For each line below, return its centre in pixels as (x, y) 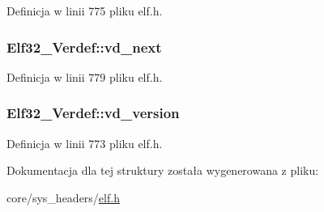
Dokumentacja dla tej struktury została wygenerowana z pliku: (163, 170)
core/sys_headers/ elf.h (63, 197)
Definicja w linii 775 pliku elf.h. (85, 11)
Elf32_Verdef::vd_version (93, 113)
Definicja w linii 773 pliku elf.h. (85, 143)
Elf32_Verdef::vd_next (84, 47)
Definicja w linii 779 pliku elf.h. (85, 76)
